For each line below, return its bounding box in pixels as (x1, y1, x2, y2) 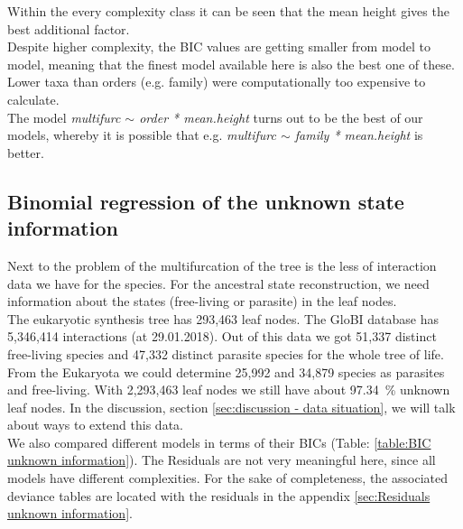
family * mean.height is (294, 125, 423, 144)
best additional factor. (7, 19, 130, 38)
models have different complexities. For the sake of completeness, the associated (7, 469, 449, 487)
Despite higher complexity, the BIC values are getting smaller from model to (7, 37, 431, 56)
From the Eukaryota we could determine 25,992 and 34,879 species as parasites (7, 362, 445, 381)
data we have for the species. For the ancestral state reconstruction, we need (7, 274, 430, 292)
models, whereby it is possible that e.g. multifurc (7, 125, 276, 144)
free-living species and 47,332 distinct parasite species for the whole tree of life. (7, 344, 444, 363)
